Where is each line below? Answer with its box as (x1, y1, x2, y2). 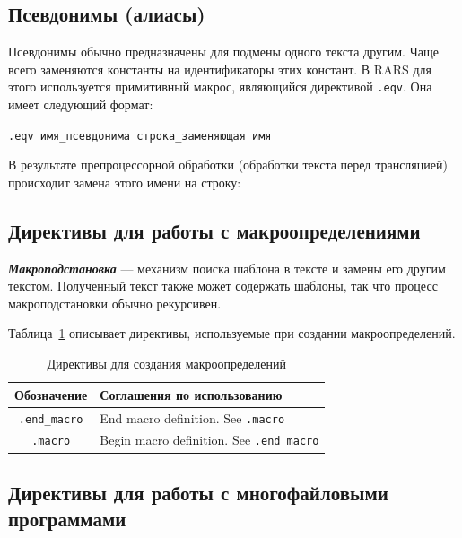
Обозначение (14, 385, 88, 403)
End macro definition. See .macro (100, 408, 285, 427)
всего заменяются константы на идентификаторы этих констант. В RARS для (8, 59, 431, 78)
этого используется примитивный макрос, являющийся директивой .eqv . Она (8, 77, 432, 96)
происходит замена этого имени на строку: (8, 172, 241, 191)
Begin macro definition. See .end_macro (100, 430, 319, 449)
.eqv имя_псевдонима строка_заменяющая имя (8, 129, 272, 143)
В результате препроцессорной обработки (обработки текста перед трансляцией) (8, 155, 448, 174)
